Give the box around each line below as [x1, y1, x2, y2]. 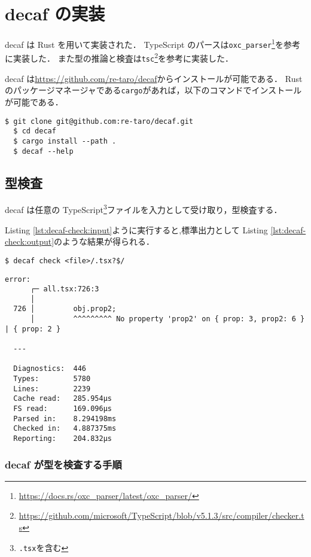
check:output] [5, 235, 54, 248]
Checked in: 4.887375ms [13, 424, 117, 433]
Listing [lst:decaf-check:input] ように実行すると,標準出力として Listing [5, 223, 268, 236]
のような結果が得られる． [54, 235, 155, 248]
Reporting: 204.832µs [13, 434, 112, 443]
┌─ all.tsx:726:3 [30, 285, 99, 294]
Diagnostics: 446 [13, 364, 87, 373]
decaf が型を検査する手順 [5, 456, 122, 471]
